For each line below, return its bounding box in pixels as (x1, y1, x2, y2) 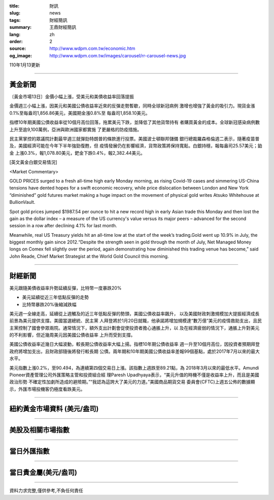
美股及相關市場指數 (9, 425, 70, 434)
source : (9, 46, 26, 52)
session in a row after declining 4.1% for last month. (9, 223, 117, 229)
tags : (9, 17, 21, 23)
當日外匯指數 (9, 447, 50, 455)
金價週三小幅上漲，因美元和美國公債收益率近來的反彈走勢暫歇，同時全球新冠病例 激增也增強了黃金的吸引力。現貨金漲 (9, 103, 255, 109)
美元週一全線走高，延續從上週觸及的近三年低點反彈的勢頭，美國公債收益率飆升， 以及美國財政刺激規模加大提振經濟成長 (9, 310, 260, 316)
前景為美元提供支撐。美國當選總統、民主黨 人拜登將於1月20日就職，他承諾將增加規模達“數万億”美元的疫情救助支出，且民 (9, 317, 262, 324)
